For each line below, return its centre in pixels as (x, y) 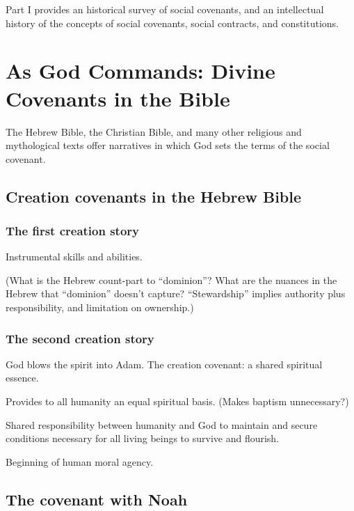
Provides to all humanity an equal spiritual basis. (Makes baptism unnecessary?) (177, 401)
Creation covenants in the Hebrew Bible (154, 196)
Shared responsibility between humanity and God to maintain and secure (162, 424)
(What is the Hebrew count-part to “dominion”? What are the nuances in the (171, 280)
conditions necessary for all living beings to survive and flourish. (143, 438)
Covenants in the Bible (118, 98)
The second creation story (80, 338)
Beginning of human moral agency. (80, 461)
